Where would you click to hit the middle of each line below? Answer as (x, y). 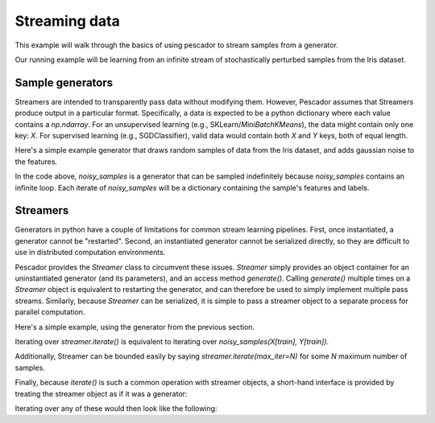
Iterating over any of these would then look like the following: (116, 408)
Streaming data (67, 21)
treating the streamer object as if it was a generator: (101, 393)
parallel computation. (50, 312)
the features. (36, 162)
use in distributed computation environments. (90, 253)
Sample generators (64, 82)
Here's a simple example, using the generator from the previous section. (135, 326)
